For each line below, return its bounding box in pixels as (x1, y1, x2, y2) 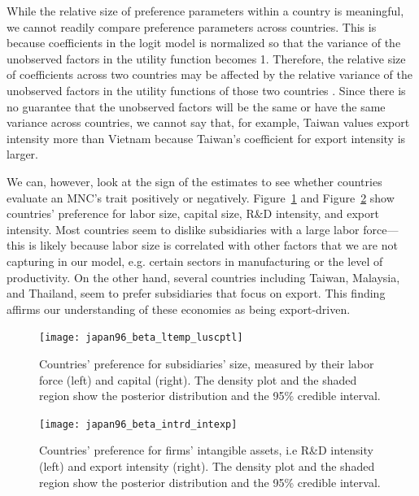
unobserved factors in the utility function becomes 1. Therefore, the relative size (7, 50, 406, 67)
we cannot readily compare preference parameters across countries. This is (7, 18, 377, 35)
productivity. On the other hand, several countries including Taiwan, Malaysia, (7, 268, 400, 285)
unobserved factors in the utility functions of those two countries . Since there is (7, 81, 406, 98)
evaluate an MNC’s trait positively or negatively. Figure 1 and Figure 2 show (7, 189, 395, 206)
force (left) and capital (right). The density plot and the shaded (39, 371, 357, 388)
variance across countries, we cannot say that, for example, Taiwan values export (7, 114, 410, 131)
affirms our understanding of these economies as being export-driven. (7, 300, 351, 317)
